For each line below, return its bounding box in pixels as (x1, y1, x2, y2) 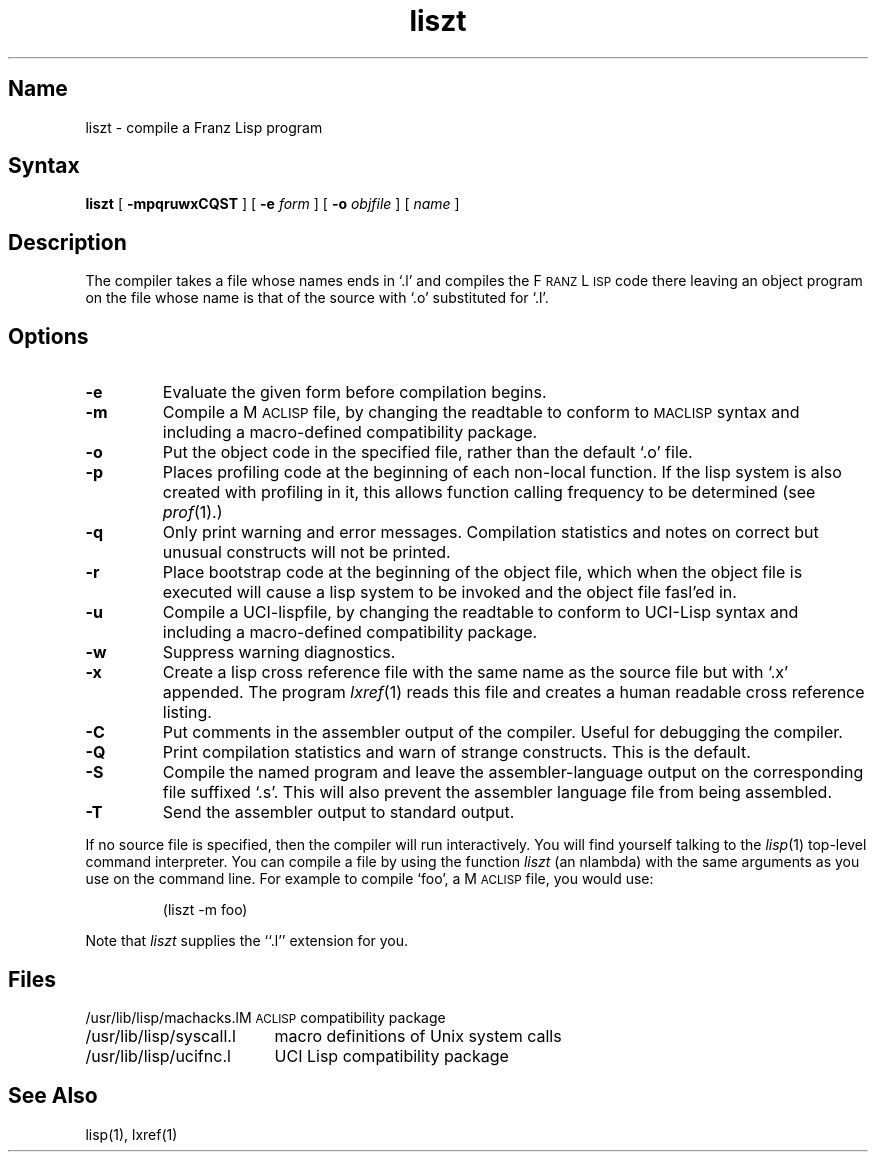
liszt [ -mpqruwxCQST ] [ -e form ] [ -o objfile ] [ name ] (85, 195, 460, 213)
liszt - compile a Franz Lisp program (85, 118, 323, 136)
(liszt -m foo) (162, 901, 248, 919)
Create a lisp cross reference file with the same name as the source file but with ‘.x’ (162, 662, 789, 683)
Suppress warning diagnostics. (162, 642, 396, 663)
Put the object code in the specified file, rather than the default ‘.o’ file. (162, 442, 693, 463)
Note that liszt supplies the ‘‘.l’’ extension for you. (85, 932, 409, 950)
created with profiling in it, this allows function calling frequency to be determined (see (162, 482, 816, 503)
